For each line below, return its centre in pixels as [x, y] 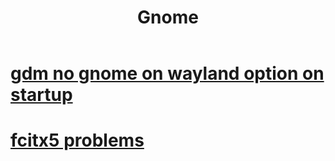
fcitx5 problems [77, 140]
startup [41, 95]
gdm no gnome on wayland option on [167, 73]
